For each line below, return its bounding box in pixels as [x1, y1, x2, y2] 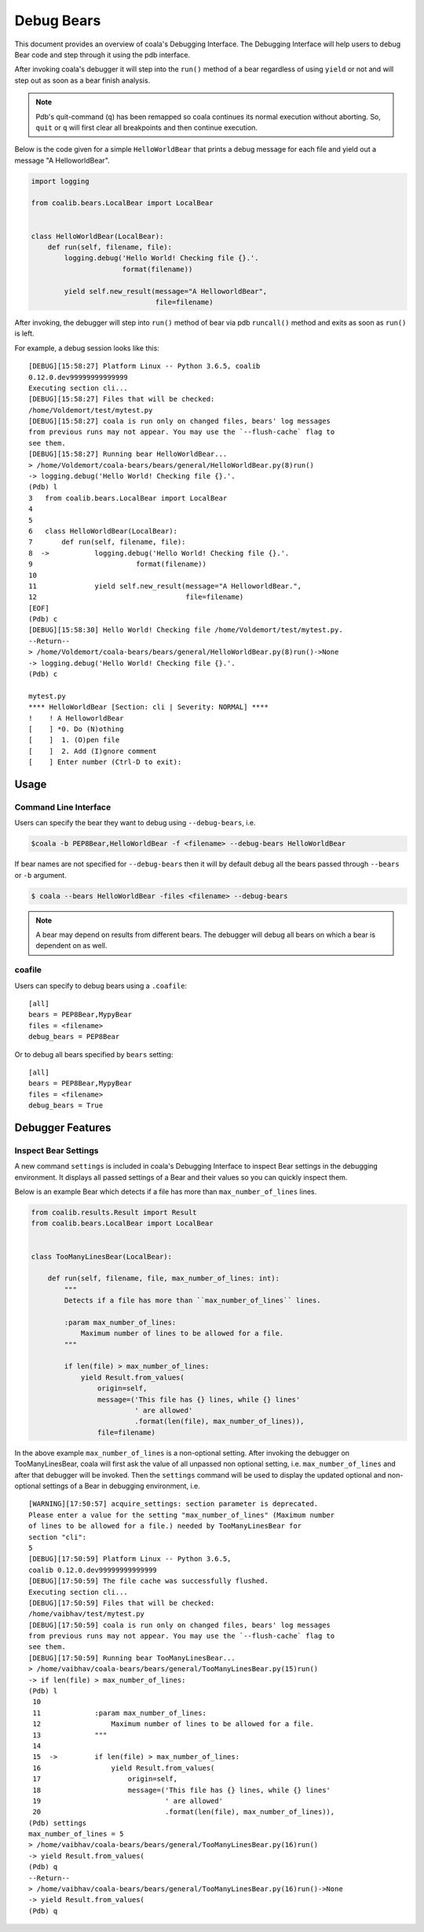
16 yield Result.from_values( [32, 1763, 215, 1772]
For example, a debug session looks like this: [14, 343, 160, 353]
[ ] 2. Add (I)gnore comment [28, 747, 157, 755]
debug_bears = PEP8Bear [28, 1032, 120, 1041]
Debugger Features [14, 1121, 111, 1134]
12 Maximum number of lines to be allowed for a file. [32, 1720, 314, 1728]
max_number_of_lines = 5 [28, 1830, 124, 1838]
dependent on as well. [35, 941, 108, 950]
